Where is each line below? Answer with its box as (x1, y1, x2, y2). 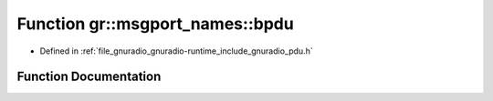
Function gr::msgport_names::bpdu (16, 14, 294, 34)
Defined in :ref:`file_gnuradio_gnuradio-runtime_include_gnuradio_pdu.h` (39, 45, 314, 56)
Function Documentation (16, 69, 162, 85)
